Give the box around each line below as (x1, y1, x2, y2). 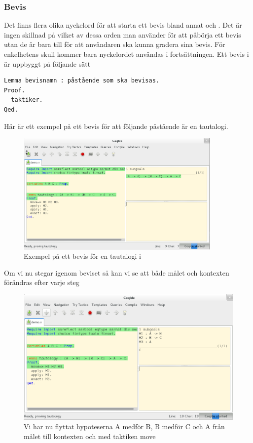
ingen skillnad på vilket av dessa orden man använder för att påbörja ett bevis (4, 29, 241, 40)
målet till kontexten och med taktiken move (24, 431, 156, 441)
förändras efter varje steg (4, 277, 79, 287)
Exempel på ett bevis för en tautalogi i (24, 251, 141, 261)
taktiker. (11, 96, 43, 104)
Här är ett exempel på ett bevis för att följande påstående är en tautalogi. (4, 121, 228, 131)
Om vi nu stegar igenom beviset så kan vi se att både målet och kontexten (4, 267, 229, 278)
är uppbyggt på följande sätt (4, 58, 91, 69)
